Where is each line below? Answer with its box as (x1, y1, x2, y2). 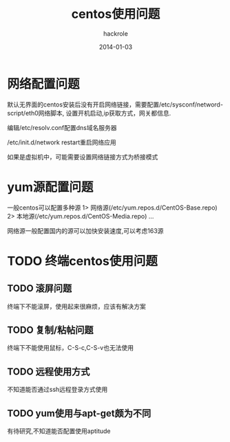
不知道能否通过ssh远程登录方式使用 (7, 386, 108, 394)
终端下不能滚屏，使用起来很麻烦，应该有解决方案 (7, 302, 146, 310)
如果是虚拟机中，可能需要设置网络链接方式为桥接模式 (7, 153, 158, 161)
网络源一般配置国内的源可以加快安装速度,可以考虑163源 (7, 226, 164, 234)
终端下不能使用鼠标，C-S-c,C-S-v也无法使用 (7, 344, 134, 352)
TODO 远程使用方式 (7, 366, 90, 377)
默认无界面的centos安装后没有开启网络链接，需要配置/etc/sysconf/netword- (7, 100, 224, 109)
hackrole (103, 29, 129, 38)
